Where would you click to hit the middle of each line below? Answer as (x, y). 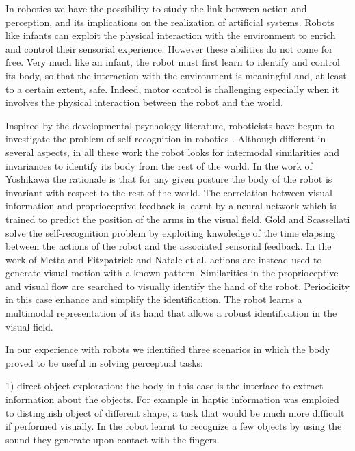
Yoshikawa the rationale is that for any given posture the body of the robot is (169, 179)
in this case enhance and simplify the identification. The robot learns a (154, 299)
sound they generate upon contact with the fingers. (113, 439)
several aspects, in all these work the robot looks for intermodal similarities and (173, 152)
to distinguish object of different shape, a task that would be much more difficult (175, 412)
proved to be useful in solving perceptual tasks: (104, 362)
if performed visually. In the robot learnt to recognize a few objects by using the (174, 426)
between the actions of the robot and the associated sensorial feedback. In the (169, 246)
